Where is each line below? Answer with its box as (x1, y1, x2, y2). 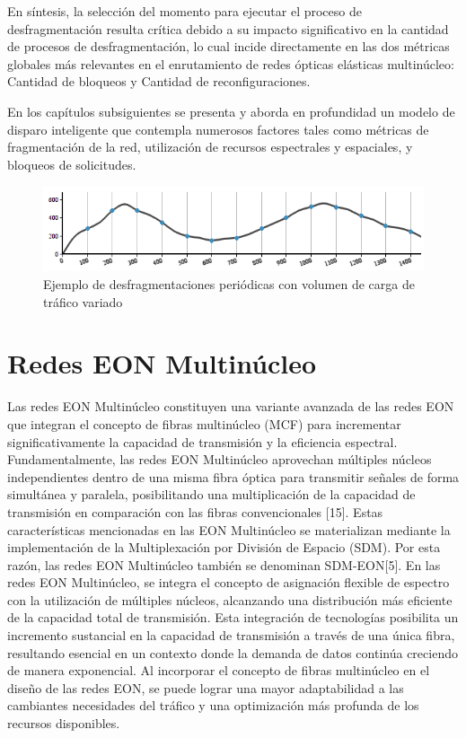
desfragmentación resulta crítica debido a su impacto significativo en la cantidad (7, 19, 449, 38)
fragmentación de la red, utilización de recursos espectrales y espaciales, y (7, 137, 413, 156)
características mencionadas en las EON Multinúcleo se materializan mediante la (7, 520, 451, 539)
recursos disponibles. (7, 714, 120, 733)
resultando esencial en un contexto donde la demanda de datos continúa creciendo (7, 643, 458, 662)
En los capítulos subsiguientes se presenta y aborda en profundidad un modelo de (7, 101, 455, 120)
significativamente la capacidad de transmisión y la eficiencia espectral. (7, 432, 398, 451)
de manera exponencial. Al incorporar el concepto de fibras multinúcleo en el (7, 661, 430, 680)
